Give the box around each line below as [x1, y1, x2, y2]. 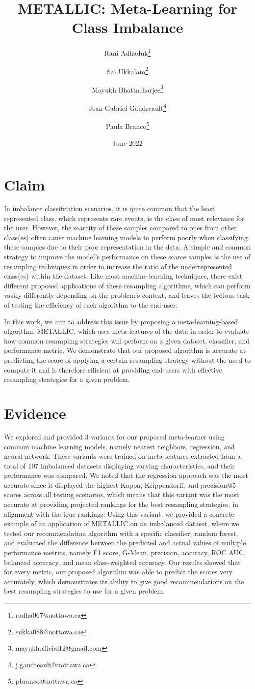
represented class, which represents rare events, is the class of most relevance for [4, 213, 245, 223]
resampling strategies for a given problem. [4, 374, 130, 384]
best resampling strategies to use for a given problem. [4, 586, 165, 596]
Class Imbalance [72, 17, 183, 37]
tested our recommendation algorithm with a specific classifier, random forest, [4, 528, 238, 538]
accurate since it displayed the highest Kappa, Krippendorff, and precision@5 [4, 479, 236, 490]
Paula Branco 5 [105, 120, 150, 131]
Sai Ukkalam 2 [106, 64, 149, 76]
